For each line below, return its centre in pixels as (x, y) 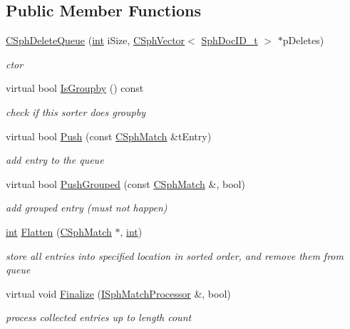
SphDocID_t (230, 40)
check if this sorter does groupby (76, 111)
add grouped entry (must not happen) (87, 208)
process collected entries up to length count (99, 317)
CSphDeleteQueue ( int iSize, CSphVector (96, 40)
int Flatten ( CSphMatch (59, 231)
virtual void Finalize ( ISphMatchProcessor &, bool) (118, 293)
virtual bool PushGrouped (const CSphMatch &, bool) (125, 183)
